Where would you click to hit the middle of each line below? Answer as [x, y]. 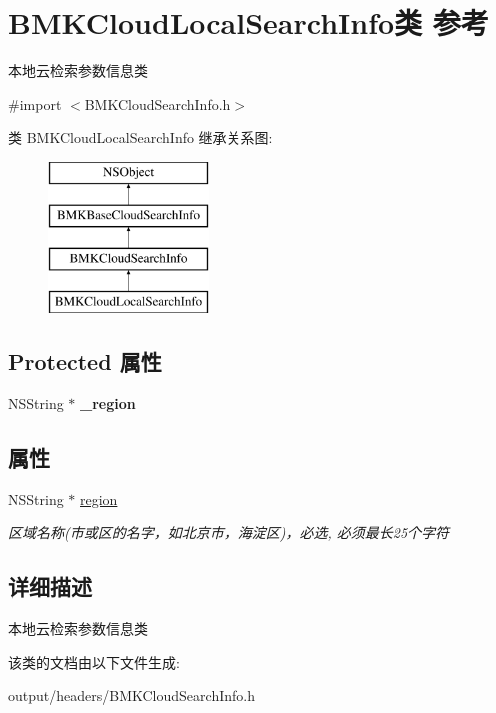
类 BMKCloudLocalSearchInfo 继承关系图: [140, 137]
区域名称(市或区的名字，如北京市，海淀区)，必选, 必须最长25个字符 [229, 532]
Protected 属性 [85, 361]
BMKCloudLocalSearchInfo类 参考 [248, 22]
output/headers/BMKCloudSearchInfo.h [131, 695]
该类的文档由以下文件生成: [94, 661]
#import [35, 103]
